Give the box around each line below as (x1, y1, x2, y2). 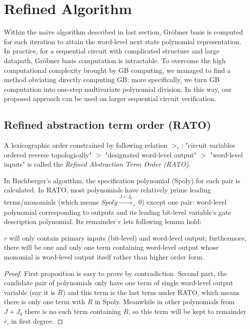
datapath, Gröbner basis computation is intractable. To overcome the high (4, 55, 226, 65)
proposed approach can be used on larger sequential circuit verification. (4, 93, 216, 104)
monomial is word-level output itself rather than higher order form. (4, 252, 204, 262)
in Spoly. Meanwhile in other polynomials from (94, 296, 235, 307)
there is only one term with (4, 296, 85, 307)
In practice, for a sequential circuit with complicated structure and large (4, 46, 219, 56)
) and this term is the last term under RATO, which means (62, 287, 240, 297)
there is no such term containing (25, 306, 121, 316)
